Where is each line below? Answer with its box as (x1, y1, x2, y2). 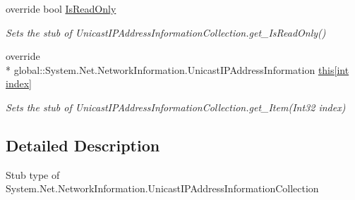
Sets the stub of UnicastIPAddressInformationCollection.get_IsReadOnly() (6, 25, 326, 39)
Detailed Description (6, 134, 160, 156)
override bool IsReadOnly (6, 1, 116, 15)
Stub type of (6, 167, 60, 182)
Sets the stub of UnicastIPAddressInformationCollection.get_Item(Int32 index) (6, 99, 346, 114)
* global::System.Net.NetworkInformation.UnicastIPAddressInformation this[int (6, 62, 349, 77)
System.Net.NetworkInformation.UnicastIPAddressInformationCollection (6, 181, 319, 196)
